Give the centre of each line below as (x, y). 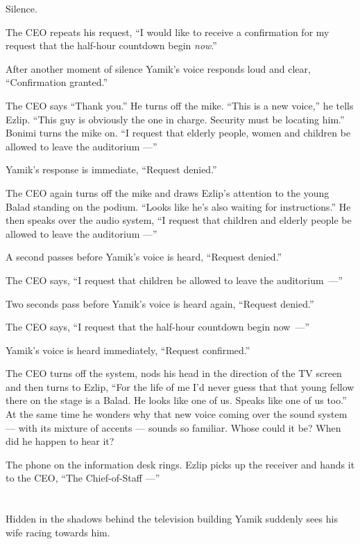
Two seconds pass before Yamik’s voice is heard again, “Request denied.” (160, 303)
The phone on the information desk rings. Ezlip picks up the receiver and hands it (180, 464)
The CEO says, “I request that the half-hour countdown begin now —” (158, 327)
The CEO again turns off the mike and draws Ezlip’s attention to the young (168, 192)
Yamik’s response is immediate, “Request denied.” (111, 169)
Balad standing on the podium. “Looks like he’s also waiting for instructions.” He (178, 206)
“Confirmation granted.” (57, 82)
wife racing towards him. (58, 532)
